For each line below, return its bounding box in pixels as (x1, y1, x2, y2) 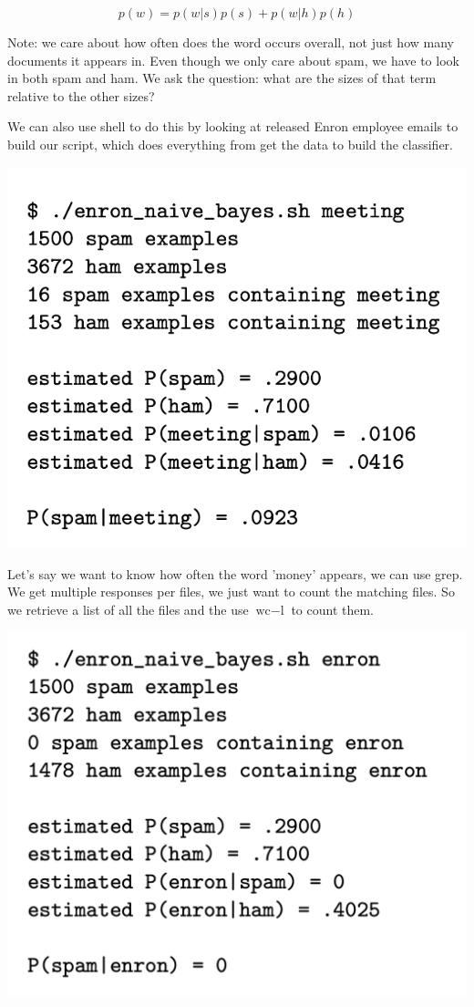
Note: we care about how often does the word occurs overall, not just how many (7, 33, 454, 51)
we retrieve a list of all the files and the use (7, 599, 249, 618)
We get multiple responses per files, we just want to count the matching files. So (7, 582, 455, 601)
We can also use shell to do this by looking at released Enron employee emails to (7, 117, 459, 136)
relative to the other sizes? (7, 86, 155, 105)
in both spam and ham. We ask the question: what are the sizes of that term (7, 68, 437, 88)
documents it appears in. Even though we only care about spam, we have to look (7, 50, 459, 69)
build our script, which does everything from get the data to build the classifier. (7, 134, 453, 153)
